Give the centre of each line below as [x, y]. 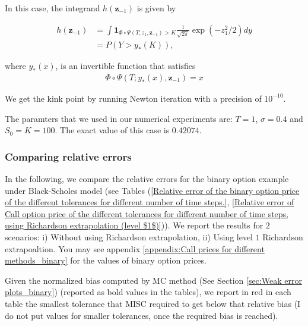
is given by [156, 8]
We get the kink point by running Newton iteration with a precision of [133, 98]
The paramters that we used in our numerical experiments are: [119, 118]
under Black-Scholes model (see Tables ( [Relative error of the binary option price [152, 190]
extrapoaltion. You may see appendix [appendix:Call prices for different [135, 248]
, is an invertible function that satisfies [126, 66]
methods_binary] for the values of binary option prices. [106, 260]
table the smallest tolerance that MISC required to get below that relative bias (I [153, 303]
